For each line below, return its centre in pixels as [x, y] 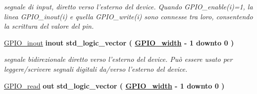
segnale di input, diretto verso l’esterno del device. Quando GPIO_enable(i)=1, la [128, 6]
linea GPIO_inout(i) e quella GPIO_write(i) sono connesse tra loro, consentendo [128, 16]
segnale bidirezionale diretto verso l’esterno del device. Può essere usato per [118, 59]
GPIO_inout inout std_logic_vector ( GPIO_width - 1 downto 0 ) [119, 42]
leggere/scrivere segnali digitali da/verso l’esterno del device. [96, 69]
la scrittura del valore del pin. [49, 26]
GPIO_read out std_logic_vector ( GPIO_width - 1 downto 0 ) [114, 85]
